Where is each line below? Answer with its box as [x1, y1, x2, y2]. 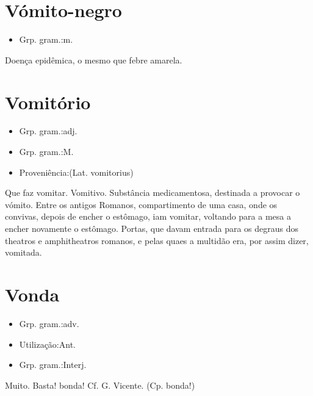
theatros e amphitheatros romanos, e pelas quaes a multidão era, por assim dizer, [5, 234, 309, 247]
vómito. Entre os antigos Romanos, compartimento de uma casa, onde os [5, 198, 278, 211]
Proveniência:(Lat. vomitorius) [19, 165, 134, 178]
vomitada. [5, 246, 42, 259]
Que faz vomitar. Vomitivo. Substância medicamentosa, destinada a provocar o [5, 186, 300, 199]
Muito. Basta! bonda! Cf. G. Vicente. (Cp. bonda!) [5, 378, 195, 391]
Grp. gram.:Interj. [19, 358, 87, 371]
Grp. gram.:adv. [19, 317, 79, 329]
